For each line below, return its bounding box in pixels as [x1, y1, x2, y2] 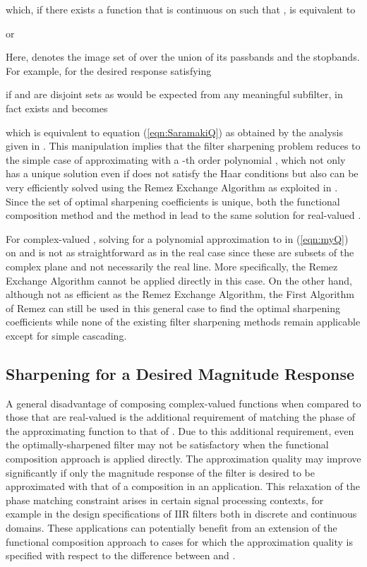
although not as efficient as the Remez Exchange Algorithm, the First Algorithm [6, 287, 355, 302]
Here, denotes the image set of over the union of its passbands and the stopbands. [6, 49, 360, 64]
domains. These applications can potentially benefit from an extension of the [6, 520, 337, 535]
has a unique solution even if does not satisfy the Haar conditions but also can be [6, 166, 359, 181]
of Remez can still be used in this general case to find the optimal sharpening [6, 300, 340, 315]
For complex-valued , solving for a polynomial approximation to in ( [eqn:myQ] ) [6, 231, 349, 246]
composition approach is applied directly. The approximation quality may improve [6, 451, 361, 466]
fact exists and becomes [6, 100, 108, 115]
